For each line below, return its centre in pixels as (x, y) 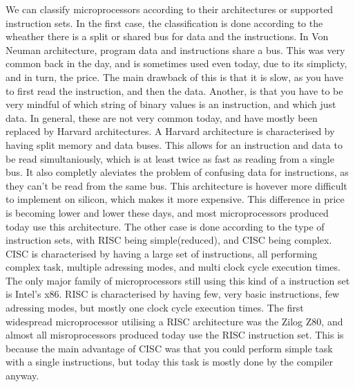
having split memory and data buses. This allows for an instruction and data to (174, 144)
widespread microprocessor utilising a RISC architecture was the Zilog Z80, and (174, 321)
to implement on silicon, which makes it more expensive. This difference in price (175, 199)
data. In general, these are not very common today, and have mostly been (162, 117)
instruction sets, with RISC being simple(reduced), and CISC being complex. (169, 240)
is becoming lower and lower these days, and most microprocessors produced (167, 212)
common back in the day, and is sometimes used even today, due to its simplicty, (176, 63)
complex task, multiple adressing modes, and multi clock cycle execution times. (173, 267)
